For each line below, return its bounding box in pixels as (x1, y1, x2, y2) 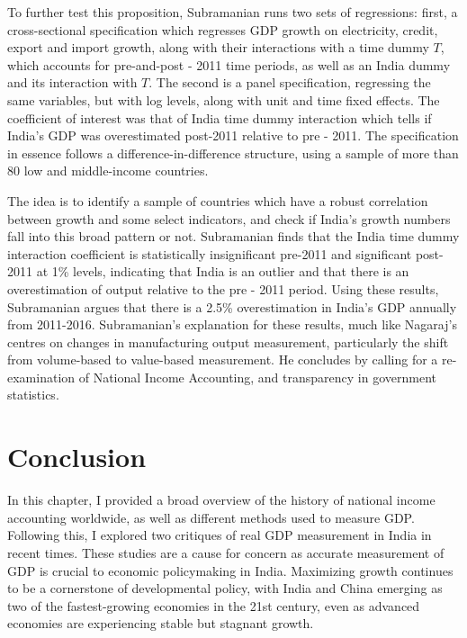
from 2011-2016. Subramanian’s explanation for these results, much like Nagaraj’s (7, 315, 457, 334)
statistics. (7, 385, 59, 404)
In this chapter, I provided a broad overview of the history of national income (7, 490, 436, 509)
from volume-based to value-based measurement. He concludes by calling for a (7, 350, 438, 369)
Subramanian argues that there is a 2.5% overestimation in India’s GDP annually (7, 297, 457, 316)
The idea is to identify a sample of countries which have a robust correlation (7, 191, 428, 210)
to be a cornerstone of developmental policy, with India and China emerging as (7, 579, 443, 598)
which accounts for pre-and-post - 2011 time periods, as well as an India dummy (7, 55, 451, 74)
